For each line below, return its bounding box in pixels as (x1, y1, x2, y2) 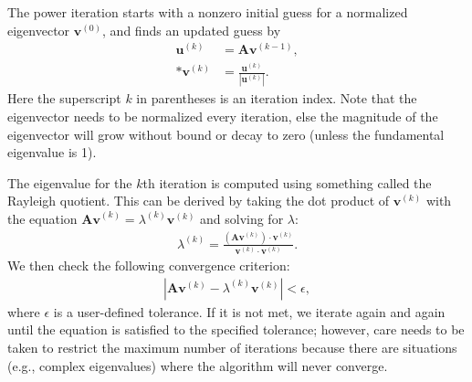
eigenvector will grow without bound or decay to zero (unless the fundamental (7, 124, 445, 143)
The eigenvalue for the (7, 173, 132, 192)
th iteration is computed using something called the (142, 173, 432, 192)
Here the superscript (7, 89, 121, 108)
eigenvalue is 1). (7, 143, 97, 162)
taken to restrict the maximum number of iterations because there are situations (7, 338, 457, 357)
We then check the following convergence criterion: (7, 256, 290, 275)
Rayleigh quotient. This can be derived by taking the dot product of (7, 191, 390, 210)
